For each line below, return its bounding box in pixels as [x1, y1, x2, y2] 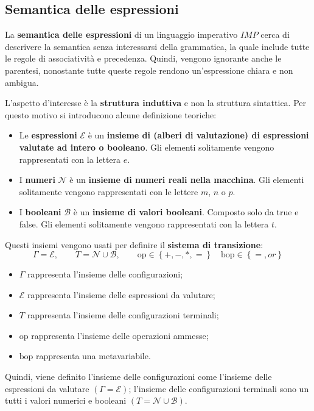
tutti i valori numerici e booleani [5, 394, 127, 407]
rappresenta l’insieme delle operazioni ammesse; [31, 329, 209, 341]
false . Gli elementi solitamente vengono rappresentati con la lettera [19, 217, 269, 230]
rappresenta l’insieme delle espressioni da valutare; [27, 288, 215, 301]
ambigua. [5, 76, 39, 88]
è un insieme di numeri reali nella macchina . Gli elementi [69, 173, 304, 186]
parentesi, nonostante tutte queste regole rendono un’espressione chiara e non [5, 63, 293, 76]
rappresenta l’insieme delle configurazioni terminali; [27, 309, 219, 321]
